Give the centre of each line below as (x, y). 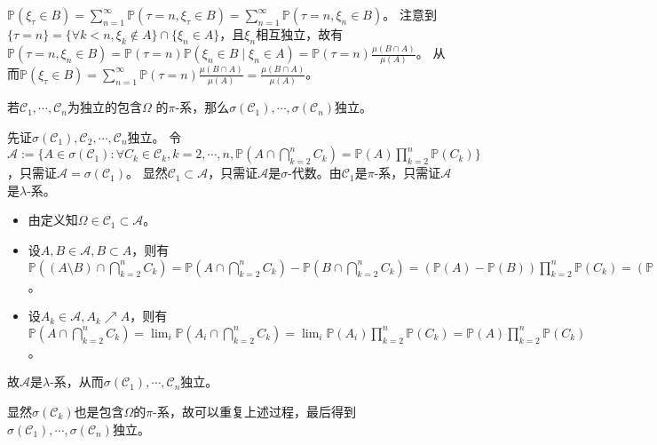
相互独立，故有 (300, 34)
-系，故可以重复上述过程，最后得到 (254, 411)
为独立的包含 (105, 107)
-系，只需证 (408, 173)
